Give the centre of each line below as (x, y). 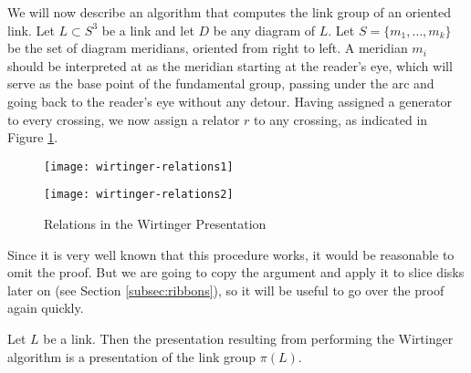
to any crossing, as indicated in (341, 119)
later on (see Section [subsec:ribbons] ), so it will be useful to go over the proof (226, 290)
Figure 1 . (33, 137)
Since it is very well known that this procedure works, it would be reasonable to (231, 254)
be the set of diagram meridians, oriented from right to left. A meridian (208, 48)
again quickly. (46, 308)
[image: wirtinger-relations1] (139, 166)
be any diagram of (264, 30)
